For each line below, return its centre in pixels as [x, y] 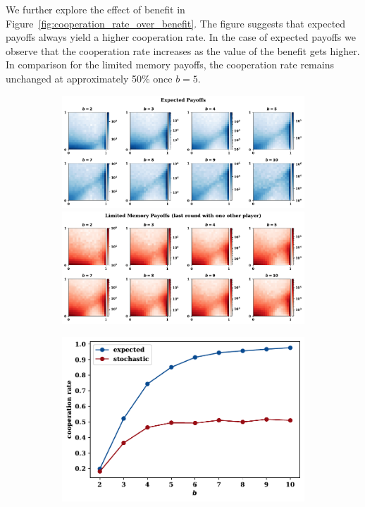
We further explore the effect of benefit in [95, 9]
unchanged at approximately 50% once [89, 78]
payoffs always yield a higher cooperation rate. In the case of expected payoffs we [181, 37]
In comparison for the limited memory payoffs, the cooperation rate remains [170, 65]
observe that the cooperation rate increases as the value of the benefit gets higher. [183, 50]
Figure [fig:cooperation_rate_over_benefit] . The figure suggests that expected [176, 23]
